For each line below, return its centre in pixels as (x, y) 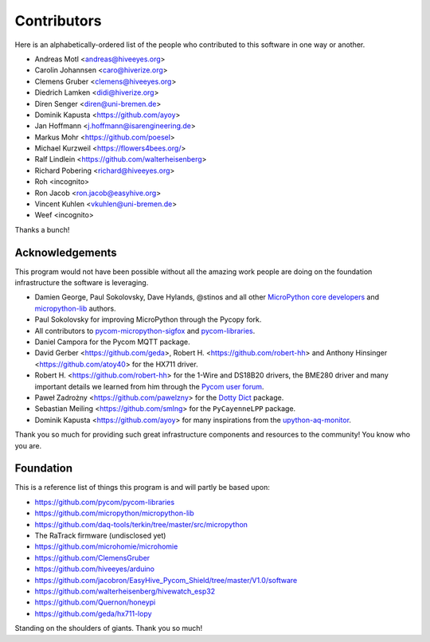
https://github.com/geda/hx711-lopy (93, 613)
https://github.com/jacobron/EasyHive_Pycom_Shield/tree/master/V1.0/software (166, 580)
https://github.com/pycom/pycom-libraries (105, 502)
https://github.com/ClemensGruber (92, 558)
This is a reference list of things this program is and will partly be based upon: (143, 487)
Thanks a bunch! (42, 229)
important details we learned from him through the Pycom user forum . (149, 386)
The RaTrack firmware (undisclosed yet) (100, 536)
